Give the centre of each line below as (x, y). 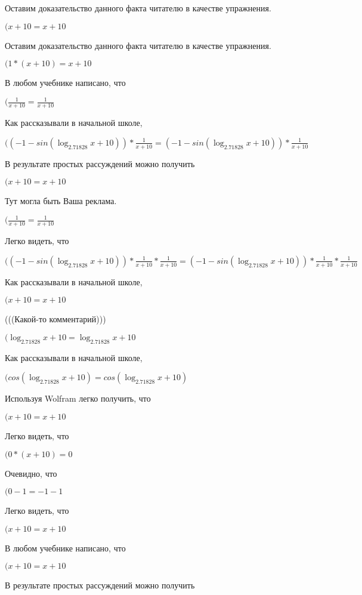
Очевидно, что (31, 473)
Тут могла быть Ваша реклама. (61, 201)
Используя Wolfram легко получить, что (78, 398)
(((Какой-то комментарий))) (55, 319)
